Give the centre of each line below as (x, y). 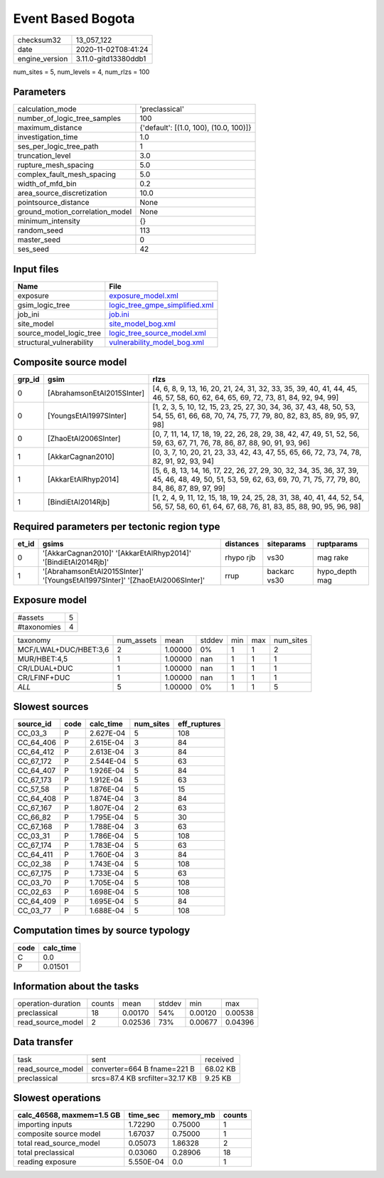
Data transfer (43, 1042)
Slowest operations (57, 1098)
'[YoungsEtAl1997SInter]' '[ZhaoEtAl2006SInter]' (124, 580)
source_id (34, 724)
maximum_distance (50, 128)
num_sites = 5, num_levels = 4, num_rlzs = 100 (81, 72)
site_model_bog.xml (142, 324)
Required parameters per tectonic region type (117, 526)
